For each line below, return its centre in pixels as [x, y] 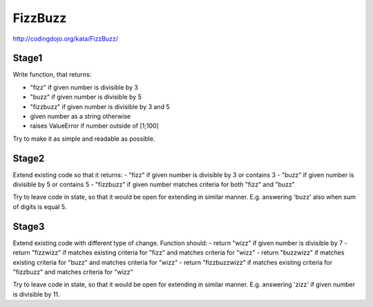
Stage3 [29, 227]
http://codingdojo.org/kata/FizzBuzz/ [66, 39]
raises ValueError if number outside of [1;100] [94, 126]
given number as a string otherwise [80, 117]
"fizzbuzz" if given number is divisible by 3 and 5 [100, 106]
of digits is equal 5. [40, 206]
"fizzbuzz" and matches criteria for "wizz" [73, 272]
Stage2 [29, 158]
